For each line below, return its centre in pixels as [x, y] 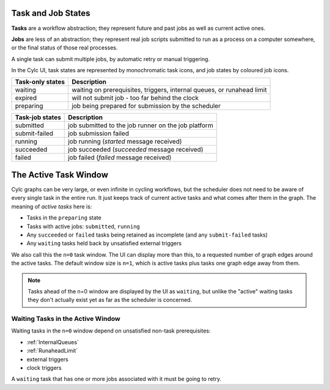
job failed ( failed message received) [120, 158]
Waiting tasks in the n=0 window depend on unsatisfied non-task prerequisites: [111, 331]
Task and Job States [51, 13]
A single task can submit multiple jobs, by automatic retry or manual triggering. [111, 59]
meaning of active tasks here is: [52, 206]
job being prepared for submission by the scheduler [146, 106]
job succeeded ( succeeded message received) [136, 150]
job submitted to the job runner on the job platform [141, 125]
